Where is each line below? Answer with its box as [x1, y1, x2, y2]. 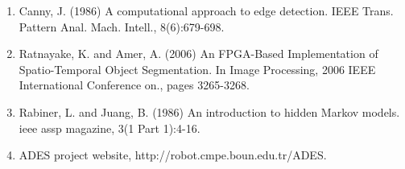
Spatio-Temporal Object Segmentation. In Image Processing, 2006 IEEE [19, 60, 376, 77]
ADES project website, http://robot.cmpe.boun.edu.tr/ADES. [19, 146, 327, 163]
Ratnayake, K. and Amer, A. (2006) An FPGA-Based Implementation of [19, 45, 378, 62]
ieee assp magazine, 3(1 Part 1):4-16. [19, 119, 200, 136]
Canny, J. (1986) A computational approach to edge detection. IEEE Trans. [19, 2, 394, 19]
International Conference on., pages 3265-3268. [19, 76, 250, 93]
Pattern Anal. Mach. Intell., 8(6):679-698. [19, 18, 225, 35]
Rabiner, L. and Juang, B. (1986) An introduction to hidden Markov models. [19, 103, 400, 120]
